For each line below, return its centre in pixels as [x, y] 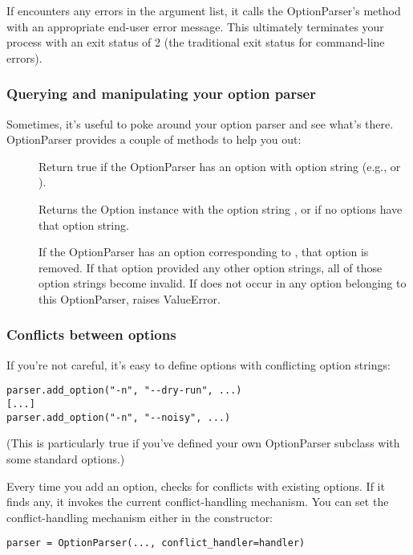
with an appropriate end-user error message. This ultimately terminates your [195, 26]
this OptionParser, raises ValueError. [130, 298]
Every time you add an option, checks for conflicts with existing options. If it [196, 486]
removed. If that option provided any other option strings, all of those [211, 267]
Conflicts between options [91, 335]
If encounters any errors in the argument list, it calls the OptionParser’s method [204, 10]
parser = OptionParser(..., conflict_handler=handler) [156, 543]
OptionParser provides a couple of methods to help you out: [154, 139]
